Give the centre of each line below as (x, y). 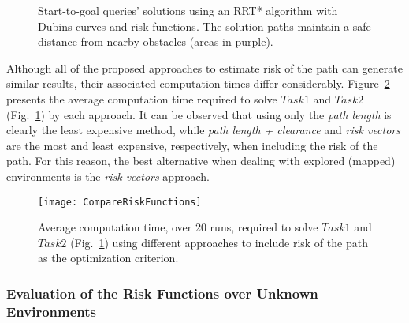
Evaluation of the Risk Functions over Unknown (162, 293)
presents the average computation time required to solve (142, 98)
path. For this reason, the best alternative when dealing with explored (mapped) (201, 161)
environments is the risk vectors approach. (108, 176)
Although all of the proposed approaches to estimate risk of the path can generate (204, 68)
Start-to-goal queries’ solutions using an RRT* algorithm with (188, 10)
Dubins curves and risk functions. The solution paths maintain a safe (204, 26)
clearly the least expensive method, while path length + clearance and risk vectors (203, 130)
